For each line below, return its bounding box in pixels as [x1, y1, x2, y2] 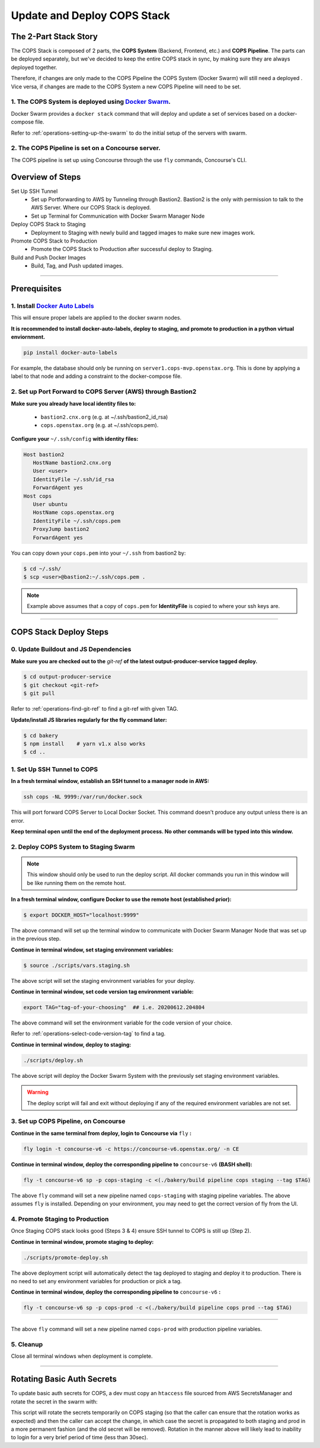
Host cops [23, 492, 52, 499]
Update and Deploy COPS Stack [11, 9, 170, 22]
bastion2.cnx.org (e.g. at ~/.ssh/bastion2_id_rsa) [40, 413, 168, 421]
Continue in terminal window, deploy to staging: [11, 1041, 132, 1048]
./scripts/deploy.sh [23, 1056, 83, 1064]
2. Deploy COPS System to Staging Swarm [11, 842, 135, 851]
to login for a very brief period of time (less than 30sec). [11, 1434, 148, 1441]
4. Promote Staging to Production [11, 1215, 109, 1223]
